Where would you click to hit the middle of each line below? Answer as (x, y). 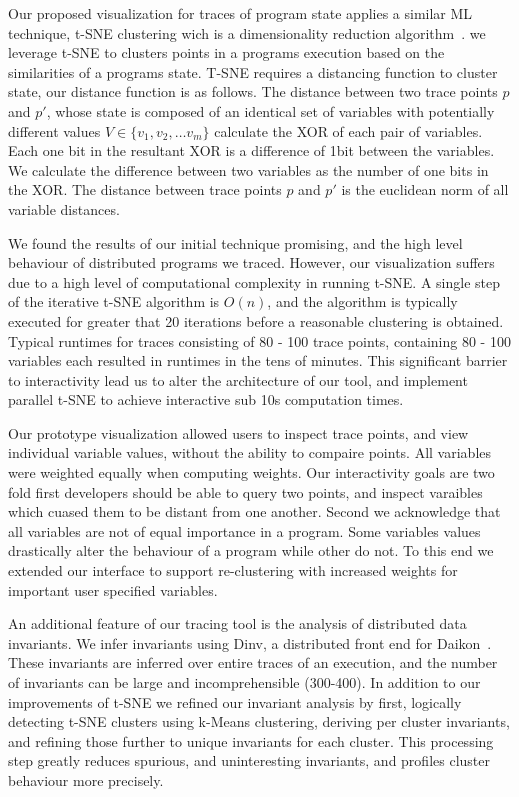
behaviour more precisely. (86, 779)
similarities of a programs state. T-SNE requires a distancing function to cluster (253, 71)
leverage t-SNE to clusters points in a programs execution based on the (226, 52)
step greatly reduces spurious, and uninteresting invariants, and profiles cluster (249, 760)
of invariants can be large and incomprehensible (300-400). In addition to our (244, 682)
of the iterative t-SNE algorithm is (114, 301)
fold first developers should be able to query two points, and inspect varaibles (245, 491)
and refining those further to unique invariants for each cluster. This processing (251, 740)
